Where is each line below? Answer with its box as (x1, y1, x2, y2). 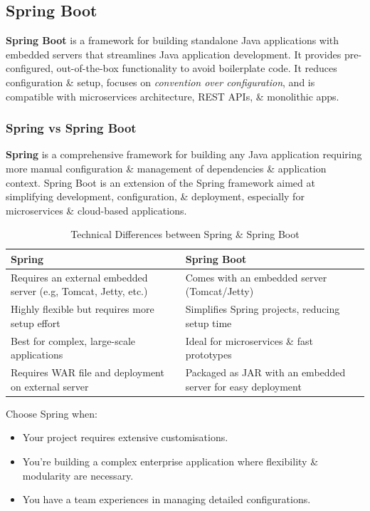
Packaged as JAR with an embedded (185, 365, 346, 380)
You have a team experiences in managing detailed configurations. (22, 492, 311, 507)
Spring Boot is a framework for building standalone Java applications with (6, 33, 339, 48)
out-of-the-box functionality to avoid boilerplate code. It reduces (56, 61, 337, 76)
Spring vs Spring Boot (6, 119, 137, 137)
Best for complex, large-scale (11, 333, 135, 348)
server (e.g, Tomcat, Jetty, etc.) (11, 284, 148, 299)
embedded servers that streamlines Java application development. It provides (6, 46, 342, 61)
